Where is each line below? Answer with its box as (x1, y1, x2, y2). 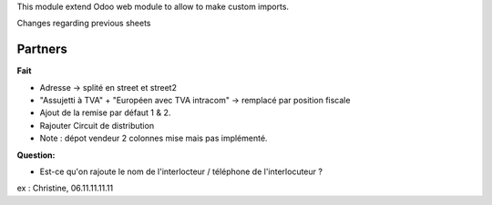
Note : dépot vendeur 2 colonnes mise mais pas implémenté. (39, 132, 268, 144)
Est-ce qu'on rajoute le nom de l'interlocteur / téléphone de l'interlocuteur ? (39, 166, 323, 177)
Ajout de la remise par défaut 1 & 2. (39, 107, 171, 118)
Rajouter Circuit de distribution (39, 120, 155, 131)
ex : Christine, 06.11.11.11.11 (16, 182, 114, 194)
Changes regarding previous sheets (16, 18, 151, 29)
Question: (16, 150, 56, 161)
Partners (16, 42, 68, 57)
